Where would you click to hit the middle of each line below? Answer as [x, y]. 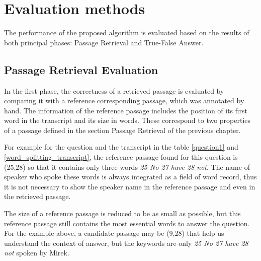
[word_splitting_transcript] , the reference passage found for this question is [121, 157]
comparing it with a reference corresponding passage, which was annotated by [124, 101]
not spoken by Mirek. [37, 253]
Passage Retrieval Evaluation [81, 69]
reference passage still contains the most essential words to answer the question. [127, 223]
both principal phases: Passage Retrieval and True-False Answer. [104, 42]
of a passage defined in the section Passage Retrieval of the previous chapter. [122, 130]
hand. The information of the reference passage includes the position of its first [126, 110]
